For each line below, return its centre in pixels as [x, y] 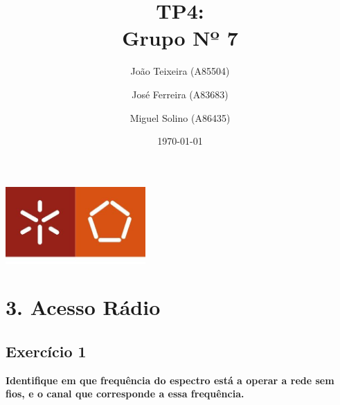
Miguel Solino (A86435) [180, 117]
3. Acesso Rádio [83, 307]
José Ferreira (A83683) [180, 94]
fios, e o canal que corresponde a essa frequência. [125, 394]
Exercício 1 [46, 351]
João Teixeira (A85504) [180, 71]
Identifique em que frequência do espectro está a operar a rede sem [170, 380]
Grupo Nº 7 [180, 38]
